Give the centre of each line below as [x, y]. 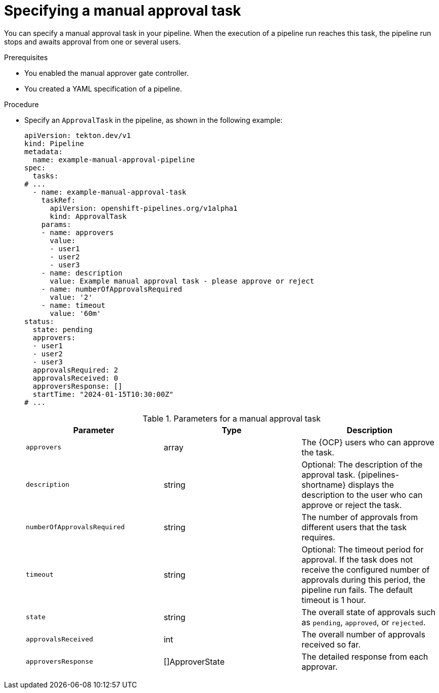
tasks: [46, 176]
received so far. [331, 644]
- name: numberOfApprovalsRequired [112, 289]
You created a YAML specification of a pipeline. [103, 88]
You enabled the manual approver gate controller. [106, 73]
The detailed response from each [365, 656]
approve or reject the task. [352, 505]
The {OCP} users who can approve [368, 442]
